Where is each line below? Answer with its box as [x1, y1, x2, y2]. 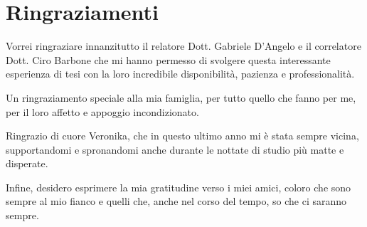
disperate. [6, 156, 48, 171]
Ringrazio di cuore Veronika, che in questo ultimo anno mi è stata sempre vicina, [6, 128, 359, 143]
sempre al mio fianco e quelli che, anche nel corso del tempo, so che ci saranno [6, 194, 347, 208]
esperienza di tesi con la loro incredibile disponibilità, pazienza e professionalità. [6, 66, 355, 81]
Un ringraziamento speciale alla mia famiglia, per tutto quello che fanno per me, [6, 90, 356, 105]
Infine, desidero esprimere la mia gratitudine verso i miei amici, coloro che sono [6, 179, 351, 194]
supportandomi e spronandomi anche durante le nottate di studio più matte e [6, 142, 344, 157]
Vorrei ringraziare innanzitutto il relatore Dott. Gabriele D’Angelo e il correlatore [6, 38, 361, 53]
